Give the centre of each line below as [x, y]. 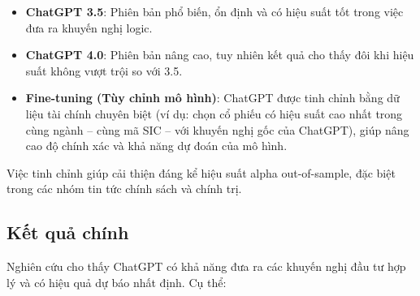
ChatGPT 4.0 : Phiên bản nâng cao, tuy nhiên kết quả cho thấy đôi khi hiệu [220, 55]
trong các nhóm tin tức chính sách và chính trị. [124, 189]
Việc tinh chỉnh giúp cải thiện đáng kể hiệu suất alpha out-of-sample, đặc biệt [201, 172]
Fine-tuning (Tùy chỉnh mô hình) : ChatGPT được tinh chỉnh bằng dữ [212, 98]
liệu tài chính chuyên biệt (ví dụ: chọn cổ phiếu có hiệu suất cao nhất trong [214, 113]
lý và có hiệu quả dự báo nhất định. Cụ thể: [117, 282]
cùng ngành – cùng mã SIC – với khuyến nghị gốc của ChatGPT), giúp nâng [217, 129]
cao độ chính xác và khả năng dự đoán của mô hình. [156, 146]
